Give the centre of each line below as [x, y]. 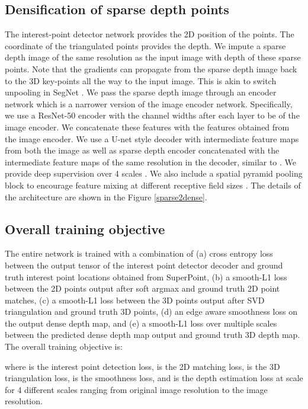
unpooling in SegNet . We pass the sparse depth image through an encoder [141, 92]
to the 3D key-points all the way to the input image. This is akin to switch [141, 80]
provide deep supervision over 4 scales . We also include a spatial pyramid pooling [154, 173]
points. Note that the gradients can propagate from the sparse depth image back [151, 68]
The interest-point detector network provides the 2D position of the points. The [150, 34]
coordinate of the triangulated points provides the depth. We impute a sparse [145, 45]
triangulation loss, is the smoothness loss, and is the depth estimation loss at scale [154, 378]
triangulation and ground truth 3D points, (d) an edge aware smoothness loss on [151, 311]
